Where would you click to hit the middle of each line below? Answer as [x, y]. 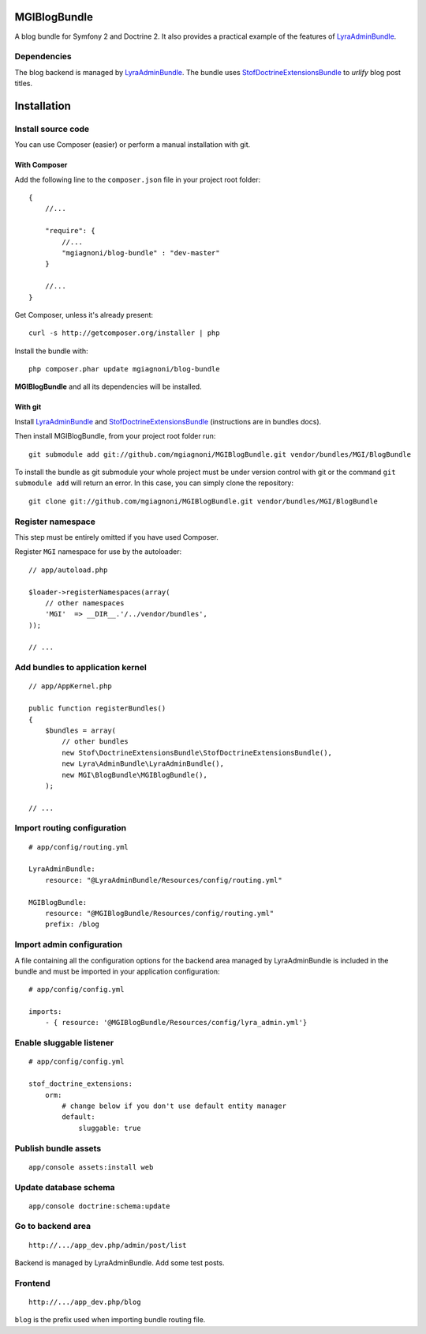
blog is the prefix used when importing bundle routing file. [110, 1320]
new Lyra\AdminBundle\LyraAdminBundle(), [143, 764]
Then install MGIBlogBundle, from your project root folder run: [115, 436]
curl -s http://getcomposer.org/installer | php [124, 333]
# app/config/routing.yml [79, 847]
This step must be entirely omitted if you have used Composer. [116, 537]
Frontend [32, 1283]
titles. [24, 84]
